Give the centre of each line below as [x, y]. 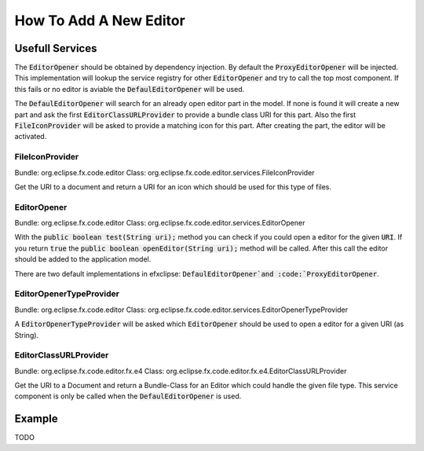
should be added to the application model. [83, 259]
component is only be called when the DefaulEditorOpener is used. [128, 396]
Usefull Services [56, 48]
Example [36, 419]
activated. [31, 137]
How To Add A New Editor [100, 20]
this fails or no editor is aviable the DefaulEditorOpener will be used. [130, 89]
